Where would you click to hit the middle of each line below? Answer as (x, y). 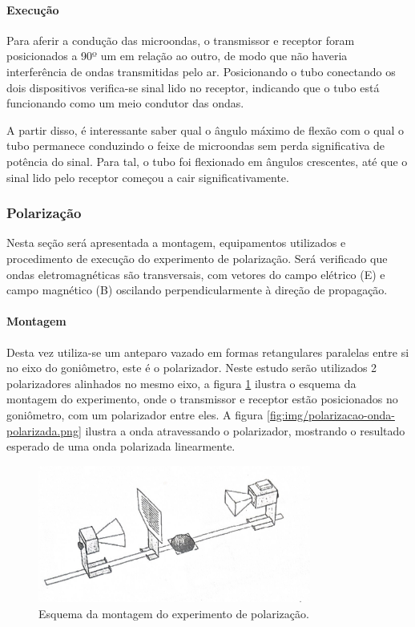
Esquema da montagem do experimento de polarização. (174, 613)
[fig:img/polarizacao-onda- (330, 414)
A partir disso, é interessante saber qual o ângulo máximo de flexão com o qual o (205, 129)
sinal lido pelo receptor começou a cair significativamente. (148, 177)
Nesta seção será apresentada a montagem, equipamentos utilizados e (176, 243)
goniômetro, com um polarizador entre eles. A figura (135, 414)
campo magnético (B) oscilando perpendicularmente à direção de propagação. (197, 290)
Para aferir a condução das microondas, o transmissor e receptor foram (181, 40)
